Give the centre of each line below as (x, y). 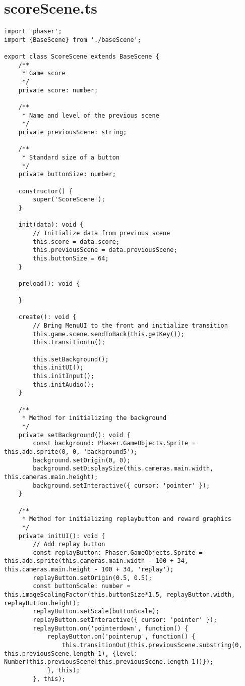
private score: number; (58, 90)
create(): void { (47, 317)
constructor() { (46, 191)
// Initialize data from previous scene (102, 233)
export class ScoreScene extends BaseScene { (82, 57)
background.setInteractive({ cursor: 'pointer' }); (121, 485)
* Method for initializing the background (94, 418)
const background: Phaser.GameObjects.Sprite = (114, 443)
